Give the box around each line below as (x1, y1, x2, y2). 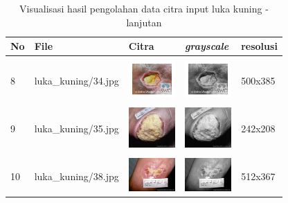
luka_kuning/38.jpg (34, 168, 119, 183)
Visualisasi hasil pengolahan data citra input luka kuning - (19, 1, 269, 15)
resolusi (241, 39, 278, 53)
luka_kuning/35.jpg (34, 121, 119, 136)
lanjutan (126, 15, 162, 29)
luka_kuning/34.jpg (34, 73, 119, 87)
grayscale (185, 39, 229, 53)
